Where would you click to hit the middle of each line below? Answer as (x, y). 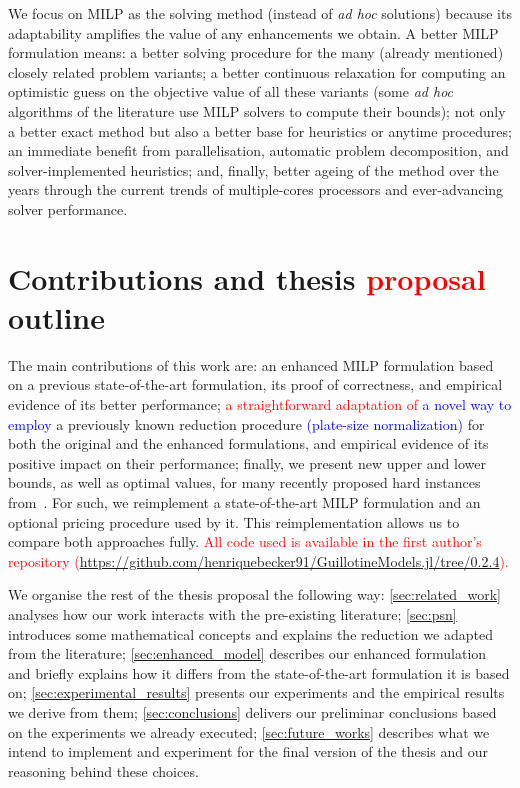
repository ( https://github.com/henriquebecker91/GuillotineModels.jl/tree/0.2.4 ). (258, 560)
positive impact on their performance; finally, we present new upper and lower (247, 462)
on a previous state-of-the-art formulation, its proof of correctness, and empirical (255, 384)
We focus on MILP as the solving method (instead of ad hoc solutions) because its (260, 13)
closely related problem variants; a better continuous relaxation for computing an (257, 71)
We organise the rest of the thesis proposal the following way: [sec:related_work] (254, 594)
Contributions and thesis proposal (247, 277)
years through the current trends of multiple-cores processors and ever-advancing (256, 189)
